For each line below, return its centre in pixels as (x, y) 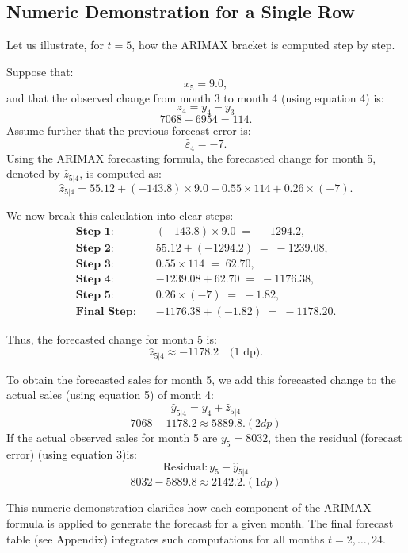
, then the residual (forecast (335, 438)
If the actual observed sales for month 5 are (112, 438)
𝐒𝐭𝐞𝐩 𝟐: (95, 248)
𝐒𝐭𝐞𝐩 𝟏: (95, 231)
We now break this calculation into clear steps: (120, 215)
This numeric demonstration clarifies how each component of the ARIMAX (189, 507)
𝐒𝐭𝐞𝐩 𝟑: (95, 264)
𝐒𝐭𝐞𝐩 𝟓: (95, 295)
